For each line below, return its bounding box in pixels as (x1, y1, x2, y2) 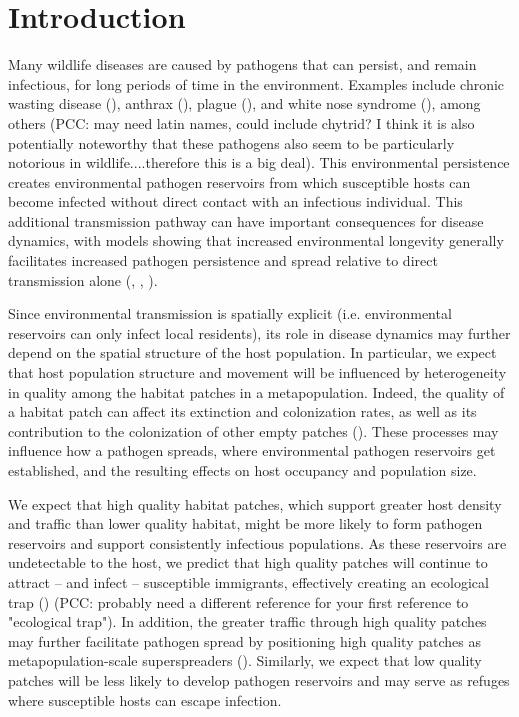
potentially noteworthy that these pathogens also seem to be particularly (8, 132, 455, 153)
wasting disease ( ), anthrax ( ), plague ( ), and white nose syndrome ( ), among (8, 93, 481, 114)
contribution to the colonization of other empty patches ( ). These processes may (8, 420, 499, 441)
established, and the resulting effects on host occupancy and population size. (8, 460, 477, 480)
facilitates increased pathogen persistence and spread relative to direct (8, 250, 438, 271)
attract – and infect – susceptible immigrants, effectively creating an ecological (8, 571, 489, 592)
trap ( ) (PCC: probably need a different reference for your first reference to (8, 591, 469, 612)
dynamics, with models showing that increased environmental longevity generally (8, 230, 504, 251)
